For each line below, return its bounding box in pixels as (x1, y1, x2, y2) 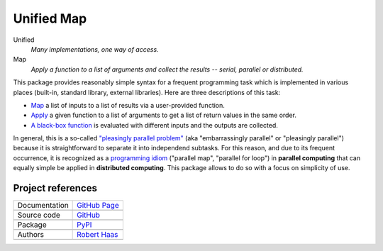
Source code (17, 210, 60, 220)
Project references (13, 182, 97, 194)
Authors (17, 230, 44, 240)
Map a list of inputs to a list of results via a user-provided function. (30, 101, 225, 109)
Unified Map (13, 11, 87, 26)
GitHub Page (77, 201, 120, 211)
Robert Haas (77, 230, 118, 240)
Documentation (17, 201, 69, 211)
